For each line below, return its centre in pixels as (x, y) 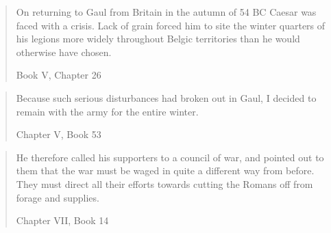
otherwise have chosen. (64, 52)
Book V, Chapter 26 (59, 75)
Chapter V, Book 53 (59, 134)
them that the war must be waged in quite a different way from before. (165, 170)
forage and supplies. (58, 197)
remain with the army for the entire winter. (107, 111)
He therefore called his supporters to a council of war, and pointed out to (170, 157)
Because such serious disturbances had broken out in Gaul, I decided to (166, 97)
